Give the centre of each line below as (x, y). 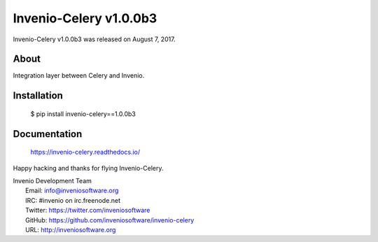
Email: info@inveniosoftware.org (72, 191)
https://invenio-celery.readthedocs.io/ (85, 152)
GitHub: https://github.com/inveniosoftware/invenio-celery (110, 220)
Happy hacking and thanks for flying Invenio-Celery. (88, 168)
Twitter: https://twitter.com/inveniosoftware (88, 211)
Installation (38, 95)
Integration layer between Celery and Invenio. (79, 76)
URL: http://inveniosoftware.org (71, 230)
